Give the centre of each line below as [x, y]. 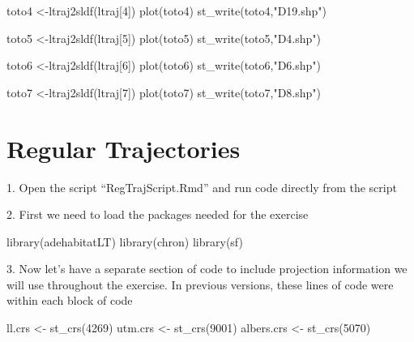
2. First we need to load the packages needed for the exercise [158, 214]
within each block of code [70, 300]
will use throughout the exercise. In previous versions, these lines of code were [200, 284]
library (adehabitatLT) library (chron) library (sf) [125, 241]
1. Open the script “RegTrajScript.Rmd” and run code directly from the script [202, 187]
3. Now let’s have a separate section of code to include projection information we [207, 269]
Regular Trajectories [124, 148]
